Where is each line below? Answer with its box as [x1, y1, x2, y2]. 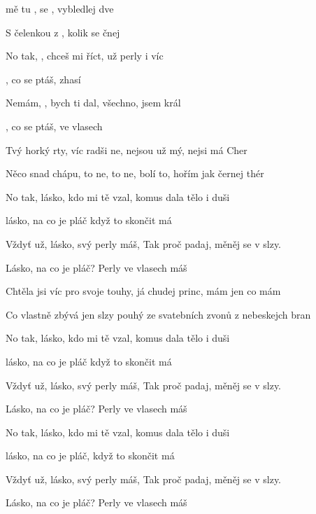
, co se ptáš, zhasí [6, 71, 81, 86]
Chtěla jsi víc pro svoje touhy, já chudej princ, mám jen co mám [6, 284, 281, 298]
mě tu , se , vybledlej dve [6, 1, 114, 15]
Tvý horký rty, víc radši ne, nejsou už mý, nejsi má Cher [6, 142, 247, 157]
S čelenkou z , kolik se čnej [6, 25, 120, 39]
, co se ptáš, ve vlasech [6, 118, 103, 133]
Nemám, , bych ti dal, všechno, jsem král [6, 95, 181, 110]
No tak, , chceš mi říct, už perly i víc [6, 48, 164, 63]
